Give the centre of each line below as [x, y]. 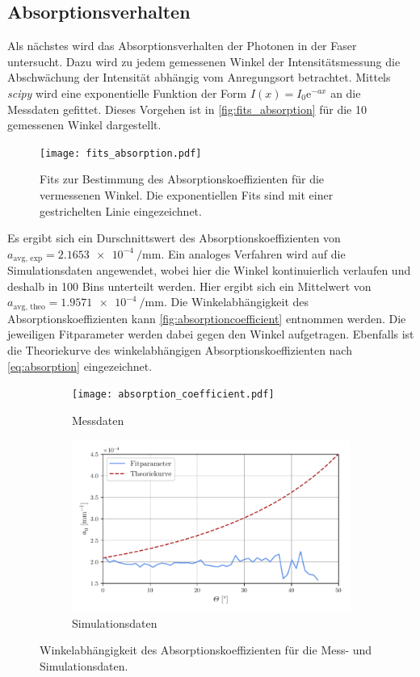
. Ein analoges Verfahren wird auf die [253, 253]
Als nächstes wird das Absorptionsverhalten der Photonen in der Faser [182, 46]
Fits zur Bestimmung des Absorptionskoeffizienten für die [182, 179]
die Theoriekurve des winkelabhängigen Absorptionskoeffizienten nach [180, 350]
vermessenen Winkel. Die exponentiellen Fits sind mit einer [187, 195]
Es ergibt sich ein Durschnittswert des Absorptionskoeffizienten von [174, 238]
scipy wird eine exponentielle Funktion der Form [127, 93]
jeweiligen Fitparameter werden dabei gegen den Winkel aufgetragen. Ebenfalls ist [211, 334]
